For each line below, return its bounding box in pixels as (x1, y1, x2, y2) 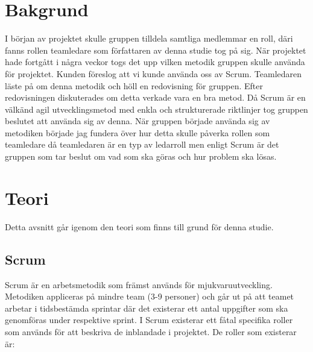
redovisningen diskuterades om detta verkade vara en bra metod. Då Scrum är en (5, 91, 306, 104)
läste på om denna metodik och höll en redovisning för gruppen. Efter (5, 79, 263, 92)
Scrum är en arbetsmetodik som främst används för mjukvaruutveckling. (5, 278, 273, 291)
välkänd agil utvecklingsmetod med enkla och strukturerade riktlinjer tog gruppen (5, 102, 308, 115)
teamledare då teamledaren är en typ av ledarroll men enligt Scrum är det (5, 138, 279, 151)
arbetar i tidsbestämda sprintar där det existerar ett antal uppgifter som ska (5, 301, 288, 314)
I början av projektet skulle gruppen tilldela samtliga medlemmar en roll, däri (5, 32, 293, 45)
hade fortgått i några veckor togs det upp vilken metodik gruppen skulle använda (5, 55, 305, 68)
